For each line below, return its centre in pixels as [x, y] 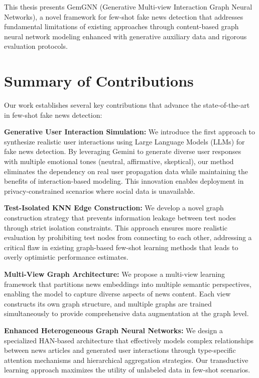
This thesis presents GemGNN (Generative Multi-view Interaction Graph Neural [128, 7]
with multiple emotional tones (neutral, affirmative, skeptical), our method [119, 161]
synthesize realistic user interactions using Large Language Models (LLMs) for [124, 141]
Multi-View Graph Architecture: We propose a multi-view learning [115, 274]
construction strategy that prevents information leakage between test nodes [120, 218]
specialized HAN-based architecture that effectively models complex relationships [129, 340]
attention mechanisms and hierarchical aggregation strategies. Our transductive [126, 360]
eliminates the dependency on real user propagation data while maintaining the [126, 171]
